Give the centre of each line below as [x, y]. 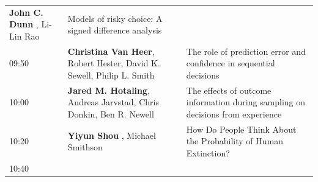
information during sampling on [246, 102]
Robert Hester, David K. [114, 63]
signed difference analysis [115, 30]
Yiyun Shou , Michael [112, 135]
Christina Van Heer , [111, 51]
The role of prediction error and [246, 51]
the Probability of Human [235, 141]
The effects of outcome [229, 90]
